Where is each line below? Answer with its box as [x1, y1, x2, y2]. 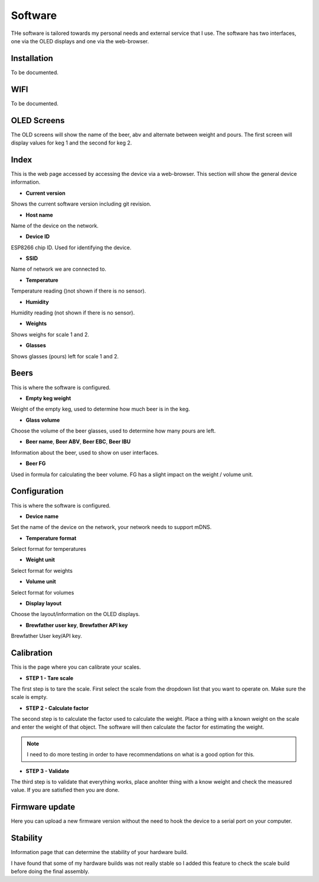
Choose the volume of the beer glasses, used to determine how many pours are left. [11, 427, 216, 435]
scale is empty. [11, 694, 48, 701]
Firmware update [11, 802, 76, 812]
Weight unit [25, 556, 56, 563]
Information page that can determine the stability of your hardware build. [11, 849, 188, 856]
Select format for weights [11, 567, 73, 574]
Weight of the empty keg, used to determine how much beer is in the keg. [11, 406, 190, 413]
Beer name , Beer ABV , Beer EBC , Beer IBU [25, 438, 131, 445]
